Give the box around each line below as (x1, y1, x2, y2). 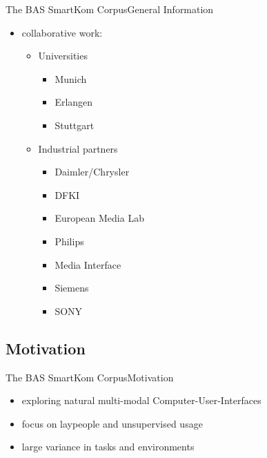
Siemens (55, 280, 89, 295)
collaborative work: (21, 25, 103, 39)
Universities (38, 48, 88, 63)
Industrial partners (38, 141, 118, 155)
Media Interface (55, 257, 121, 271)
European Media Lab (55, 211, 144, 225)
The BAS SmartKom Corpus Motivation (6, 370, 174, 384)
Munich (55, 71, 87, 86)
